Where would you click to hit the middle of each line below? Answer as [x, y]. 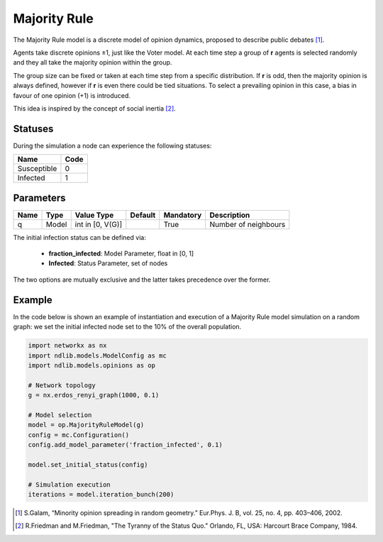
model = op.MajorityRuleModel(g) [86, 425]
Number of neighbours [248, 224]
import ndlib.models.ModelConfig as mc [97, 355]
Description [230, 215]
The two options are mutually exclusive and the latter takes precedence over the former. [142, 280]
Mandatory [183, 215]
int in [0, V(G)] [99, 224]
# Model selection [60, 415]
